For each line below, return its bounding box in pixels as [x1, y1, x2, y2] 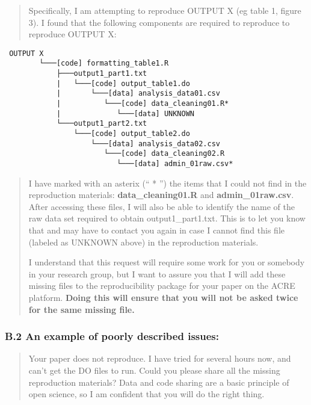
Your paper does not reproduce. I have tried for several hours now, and [28, 352, 291, 365]
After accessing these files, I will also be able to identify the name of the [28, 200, 295, 212]
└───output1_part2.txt [56, 119, 147, 128]
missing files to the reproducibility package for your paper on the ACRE [28, 279, 295, 292]
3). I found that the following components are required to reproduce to [28, 16, 290, 28]
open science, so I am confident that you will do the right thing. [28, 388, 265, 400]
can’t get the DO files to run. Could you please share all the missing [28, 364, 280, 376]
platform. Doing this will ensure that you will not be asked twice [28, 291, 298, 303]
